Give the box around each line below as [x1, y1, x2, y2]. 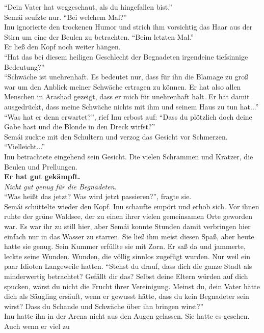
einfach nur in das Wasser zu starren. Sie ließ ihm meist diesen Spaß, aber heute [4, 231, 254, 241]
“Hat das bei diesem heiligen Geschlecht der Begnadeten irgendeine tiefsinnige [4, 51, 248, 62]
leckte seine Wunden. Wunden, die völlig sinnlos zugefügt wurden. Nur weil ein [4, 251, 250, 261]
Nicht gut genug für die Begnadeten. [4, 181, 117, 191]
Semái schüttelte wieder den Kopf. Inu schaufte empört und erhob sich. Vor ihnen [4, 201, 259, 211]
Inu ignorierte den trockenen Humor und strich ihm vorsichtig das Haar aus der [4, 21, 253, 32]
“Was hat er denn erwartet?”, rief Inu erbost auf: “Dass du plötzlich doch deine [4, 111, 252, 122]
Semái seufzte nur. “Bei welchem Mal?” [4, 11, 127, 22]
